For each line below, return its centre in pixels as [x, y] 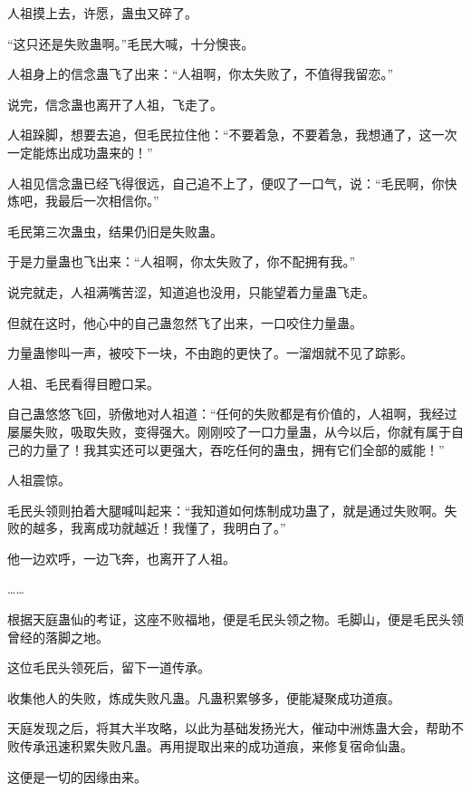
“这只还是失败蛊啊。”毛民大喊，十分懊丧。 [131, 43]
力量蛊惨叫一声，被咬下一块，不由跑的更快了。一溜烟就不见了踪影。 [210, 353]
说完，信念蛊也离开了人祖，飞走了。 [115, 104]
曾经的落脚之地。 [58, 637]
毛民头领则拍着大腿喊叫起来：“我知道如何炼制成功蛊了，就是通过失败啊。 [226, 510]
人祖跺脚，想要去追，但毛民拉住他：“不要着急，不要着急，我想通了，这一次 [232, 135]
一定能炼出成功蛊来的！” [80, 152]
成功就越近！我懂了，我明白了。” [191, 528]
